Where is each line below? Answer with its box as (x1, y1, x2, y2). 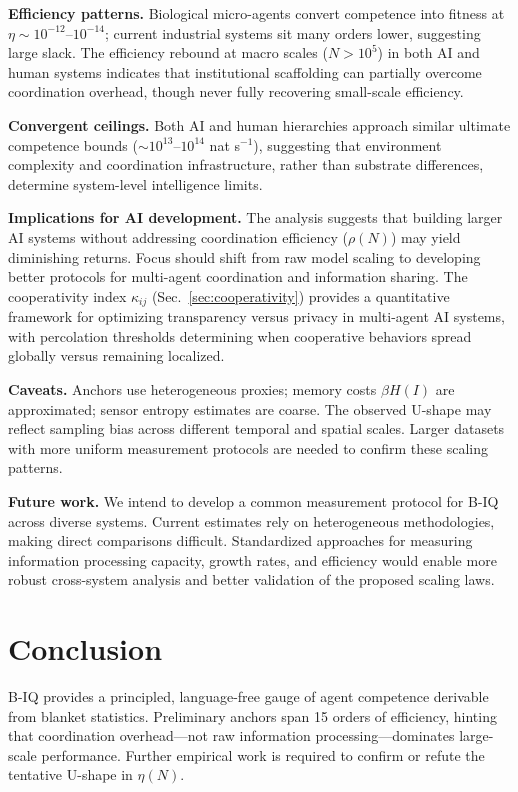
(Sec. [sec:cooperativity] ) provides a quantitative (151, 285, 450, 306)
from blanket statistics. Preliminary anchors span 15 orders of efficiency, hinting (8, 705, 497, 726)
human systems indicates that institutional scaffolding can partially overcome (8, 61, 482, 82)
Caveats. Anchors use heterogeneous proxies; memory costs (8, 378, 377, 399)
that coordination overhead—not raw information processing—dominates (8, 725, 455, 746)
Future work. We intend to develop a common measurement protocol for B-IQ (8, 490, 499, 511)
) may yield (390, 226, 461, 247)
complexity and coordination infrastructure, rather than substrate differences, (8, 154, 484, 175)
